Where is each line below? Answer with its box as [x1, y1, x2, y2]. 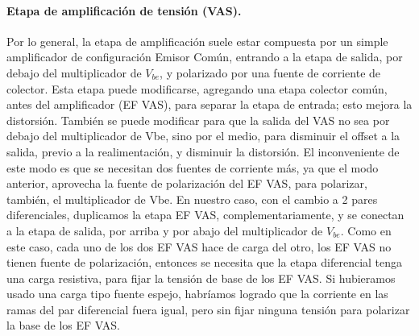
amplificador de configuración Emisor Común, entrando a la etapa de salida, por [6, 48, 403, 65]
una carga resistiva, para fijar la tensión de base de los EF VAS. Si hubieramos [6, 269, 396, 286]
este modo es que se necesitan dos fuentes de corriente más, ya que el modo [6, 159, 379, 176]
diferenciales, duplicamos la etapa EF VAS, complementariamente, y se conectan [6, 206, 404, 223]
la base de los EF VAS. [6, 317, 120, 334]
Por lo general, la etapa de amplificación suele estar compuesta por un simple [6, 32, 388, 49]
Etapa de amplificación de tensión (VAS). [6, 2, 242, 19]
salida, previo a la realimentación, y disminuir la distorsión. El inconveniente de [6, 143, 400, 160]
